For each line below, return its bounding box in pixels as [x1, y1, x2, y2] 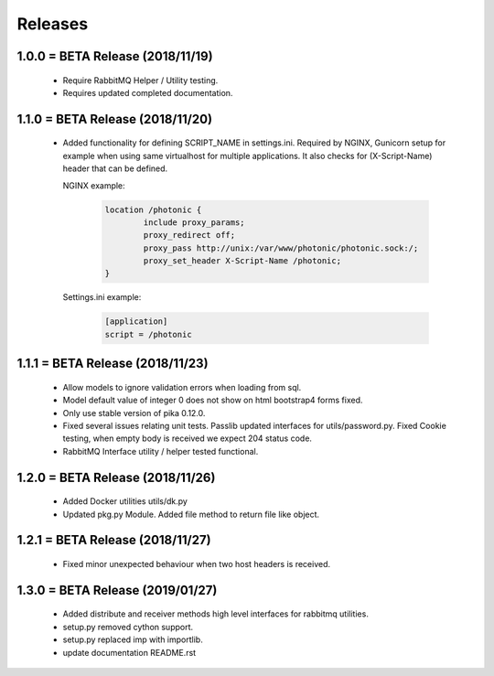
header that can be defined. [62, 163, 168, 174]
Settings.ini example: [62, 292, 142, 303]
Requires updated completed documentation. [62, 87, 233, 98]
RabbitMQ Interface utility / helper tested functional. [62, 445, 259, 456]
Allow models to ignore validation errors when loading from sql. [62, 381, 302, 392]
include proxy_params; [143, 217, 246, 228]
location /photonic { [104, 204, 202, 215]
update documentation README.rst [62, 647, 197, 658]
